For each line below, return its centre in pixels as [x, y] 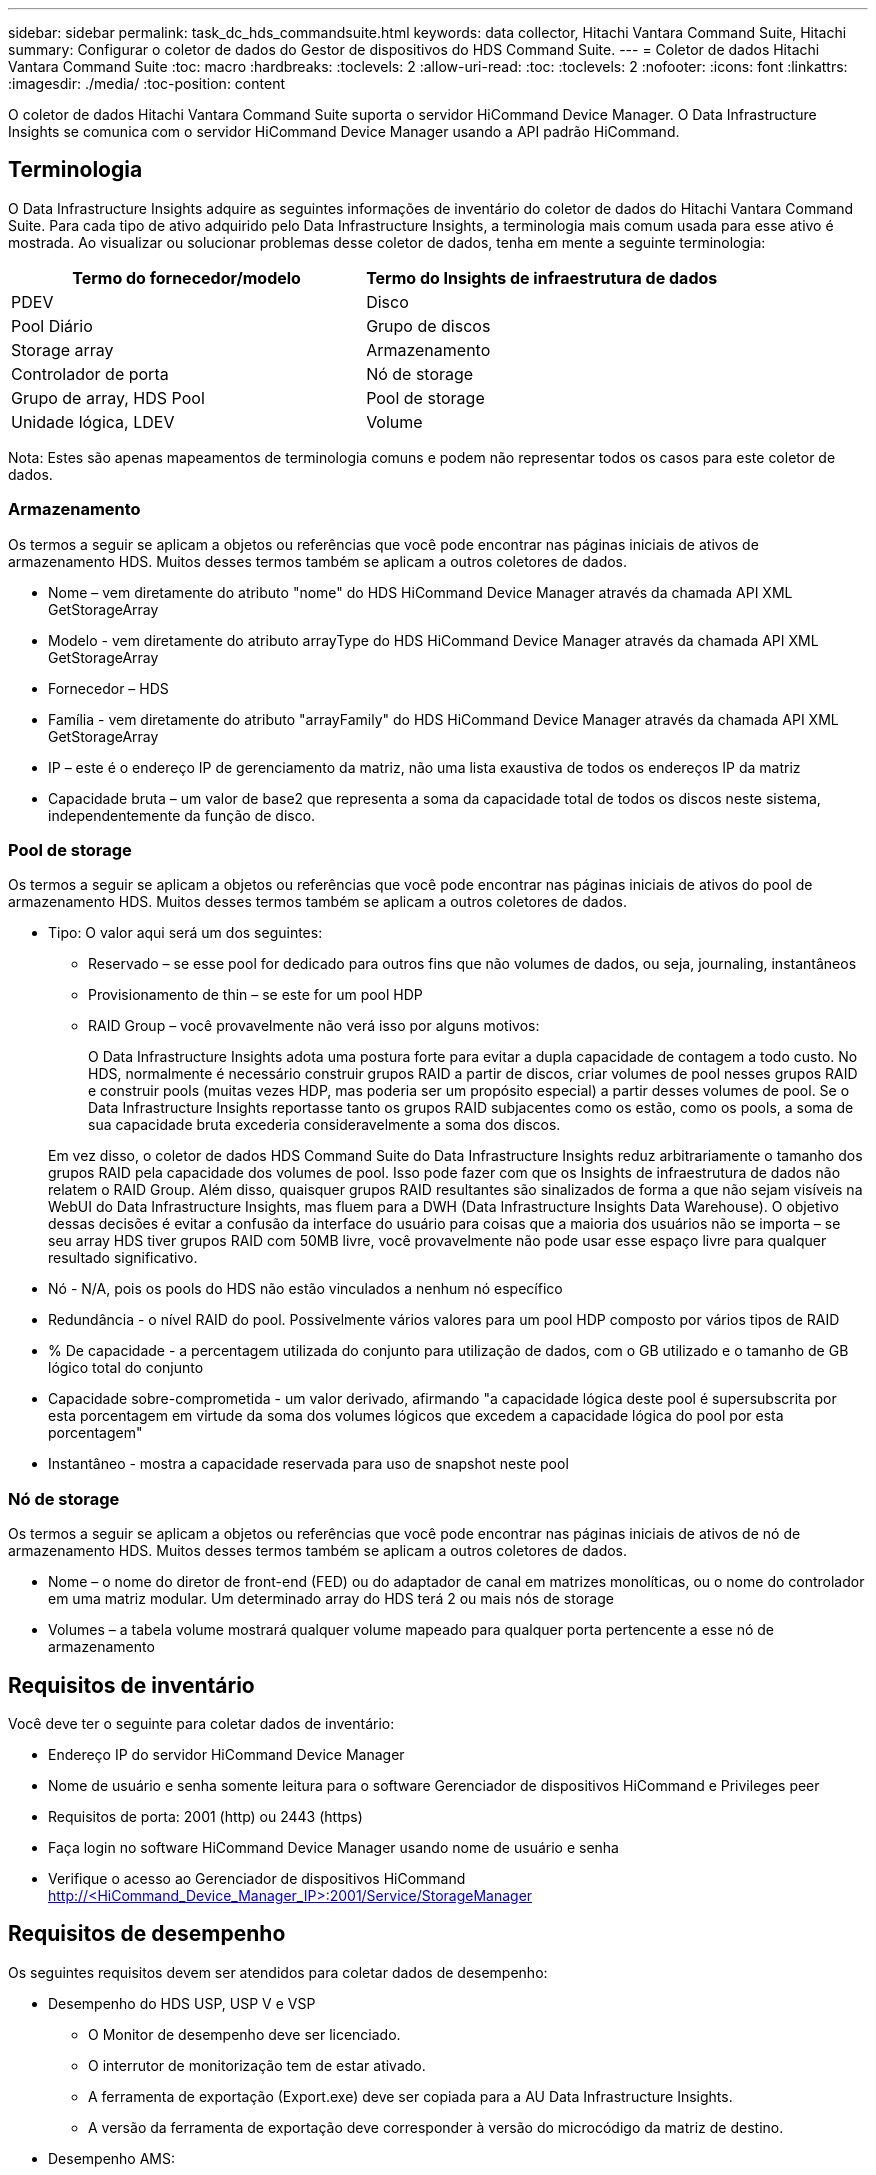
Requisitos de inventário [131, 1685]
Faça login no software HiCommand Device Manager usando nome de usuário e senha [333, 1847]
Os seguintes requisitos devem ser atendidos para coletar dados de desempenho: [278, 1972]
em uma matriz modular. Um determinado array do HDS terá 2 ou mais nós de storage [331, 1599]
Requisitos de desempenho [147, 1934]
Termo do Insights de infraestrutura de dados [542, 277]
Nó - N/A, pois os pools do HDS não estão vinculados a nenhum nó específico [305, 1289]
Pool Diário [52, 325]
